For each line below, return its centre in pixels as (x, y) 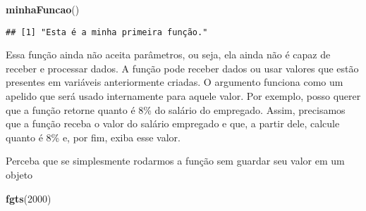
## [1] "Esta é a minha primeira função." (107, 32)
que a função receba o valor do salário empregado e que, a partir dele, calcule (173, 123)
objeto (19, 174)
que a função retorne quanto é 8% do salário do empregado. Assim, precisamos (176, 109)
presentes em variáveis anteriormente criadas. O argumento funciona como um (175, 82)
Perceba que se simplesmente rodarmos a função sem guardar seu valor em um (175, 161)
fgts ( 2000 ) (29, 198)
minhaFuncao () (43, 9)
